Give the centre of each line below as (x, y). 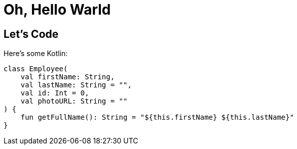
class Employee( (36, 69)
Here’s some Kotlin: (36, 54)
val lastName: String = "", (76, 85)
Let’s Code (31, 34)
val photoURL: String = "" (74, 101)
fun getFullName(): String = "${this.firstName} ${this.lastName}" (157, 117)
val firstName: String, (68, 77)
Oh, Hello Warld (57, 10)
